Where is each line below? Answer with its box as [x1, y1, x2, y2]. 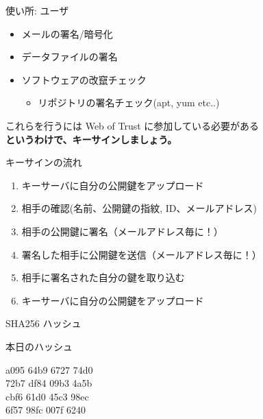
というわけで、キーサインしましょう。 [5, 132, 177, 146]
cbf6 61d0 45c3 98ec [5, 389, 89, 403]
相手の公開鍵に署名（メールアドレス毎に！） [21, 224, 223, 238]
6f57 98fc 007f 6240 [5, 403, 86, 417]
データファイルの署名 [21, 49, 118, 64]
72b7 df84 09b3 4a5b [5, 376, 92, 390]
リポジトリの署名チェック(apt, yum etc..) [38, 95, 220, 110]
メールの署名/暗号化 [21, 26, 113, 40]
